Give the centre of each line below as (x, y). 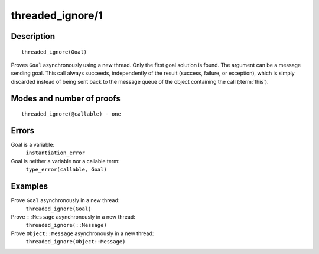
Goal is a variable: (33, 145)
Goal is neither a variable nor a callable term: (65, 161)
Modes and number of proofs (66, 98)
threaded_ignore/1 (57, 15)
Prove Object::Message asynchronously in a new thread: (82, 233)
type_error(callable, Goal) (66, 170)
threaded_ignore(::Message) (66, 225)
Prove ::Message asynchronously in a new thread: (73, 217)
